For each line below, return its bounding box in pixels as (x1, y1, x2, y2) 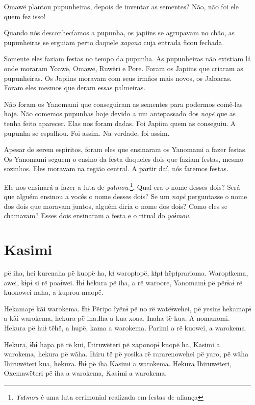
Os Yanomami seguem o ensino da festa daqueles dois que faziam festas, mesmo (4, 153, 243, 164)
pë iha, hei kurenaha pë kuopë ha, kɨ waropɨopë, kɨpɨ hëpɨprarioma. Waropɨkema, (4, 268, 248, 278)
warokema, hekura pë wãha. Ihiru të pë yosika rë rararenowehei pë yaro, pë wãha (4, 349, 249, 359)
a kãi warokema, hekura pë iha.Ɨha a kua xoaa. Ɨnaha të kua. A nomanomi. (4, 313, 230, 323)
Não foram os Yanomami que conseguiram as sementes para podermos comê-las (4, 99, 243, 109)
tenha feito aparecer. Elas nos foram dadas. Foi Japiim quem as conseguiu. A (4, 118, 236, 128)
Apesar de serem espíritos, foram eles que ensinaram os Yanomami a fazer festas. (4, 144, 247, 154)
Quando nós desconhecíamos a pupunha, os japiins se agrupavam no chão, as (4, 27, 235, 38)
